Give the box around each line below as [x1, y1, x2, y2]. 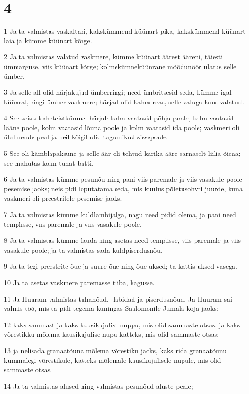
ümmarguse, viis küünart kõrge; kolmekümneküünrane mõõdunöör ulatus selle [4, 61, 237, 71]
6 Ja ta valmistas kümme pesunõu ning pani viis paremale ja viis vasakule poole [4, 174, 242, 184]
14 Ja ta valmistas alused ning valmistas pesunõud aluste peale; [4, 380, 193, 391]
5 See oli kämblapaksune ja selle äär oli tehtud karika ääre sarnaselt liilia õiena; [4, 148, 241, 158]
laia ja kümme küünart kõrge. [4, 35, 92, 45]
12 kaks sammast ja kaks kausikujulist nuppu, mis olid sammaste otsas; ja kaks [4, 319, 240, 329]
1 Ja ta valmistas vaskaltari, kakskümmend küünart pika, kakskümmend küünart [4, 26, 246, 36]
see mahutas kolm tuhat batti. [4, 157, 94, 168]
